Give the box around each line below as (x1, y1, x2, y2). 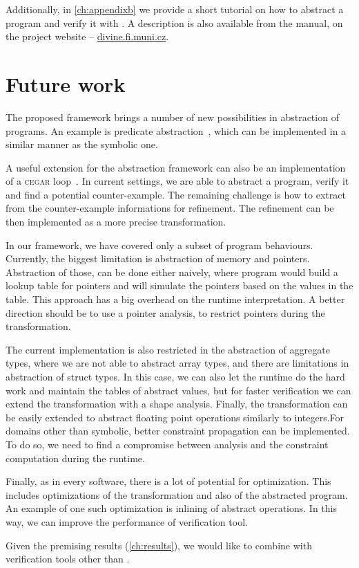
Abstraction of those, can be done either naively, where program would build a (6, 264, 338, 279)
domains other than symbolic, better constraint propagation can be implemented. (6, 423, 350, 438)
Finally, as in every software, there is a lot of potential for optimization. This (6, 474, 331, 488)
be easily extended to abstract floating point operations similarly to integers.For (6, 410, 345, 424)
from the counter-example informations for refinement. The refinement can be (6, 201, 334, 215)
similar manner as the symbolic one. (6, 137, 158, 152)
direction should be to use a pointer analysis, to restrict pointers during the (6, 305, 325, 320)
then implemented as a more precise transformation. (6, 214, 226, 229)
